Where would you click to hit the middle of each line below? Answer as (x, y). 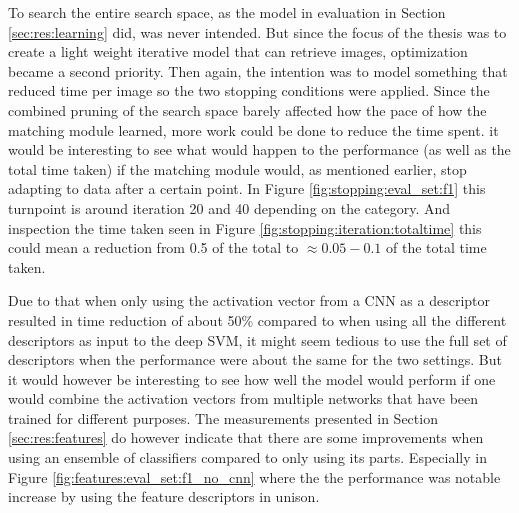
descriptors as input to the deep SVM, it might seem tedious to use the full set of (257, 339)
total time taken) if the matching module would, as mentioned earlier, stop (237, 168)
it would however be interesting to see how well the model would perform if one (252, 378)
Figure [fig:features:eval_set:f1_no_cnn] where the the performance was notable (254, 476)
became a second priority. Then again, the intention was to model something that (258, 70)
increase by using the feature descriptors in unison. (164, 496)
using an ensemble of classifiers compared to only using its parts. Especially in (247, 457)
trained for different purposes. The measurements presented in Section (223, 417)
